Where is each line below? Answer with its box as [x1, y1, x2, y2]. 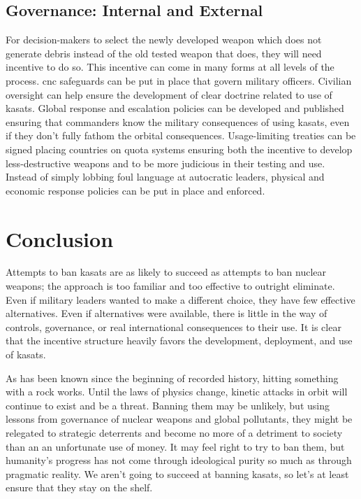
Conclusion [6, 224, 114, 253]
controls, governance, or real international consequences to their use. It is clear [6, 319, 341, 334]
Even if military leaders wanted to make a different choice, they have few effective [6, 292, 355, 307]
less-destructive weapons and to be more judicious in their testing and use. [6, 155, 325, 170]
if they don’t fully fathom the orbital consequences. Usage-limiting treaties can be [6, 128, 356, 143]
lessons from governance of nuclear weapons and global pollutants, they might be [6, 412, 353, 426]
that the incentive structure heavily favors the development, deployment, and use [6, 333, 353, 348]
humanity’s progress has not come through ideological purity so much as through [6, 453, 352, 468]
